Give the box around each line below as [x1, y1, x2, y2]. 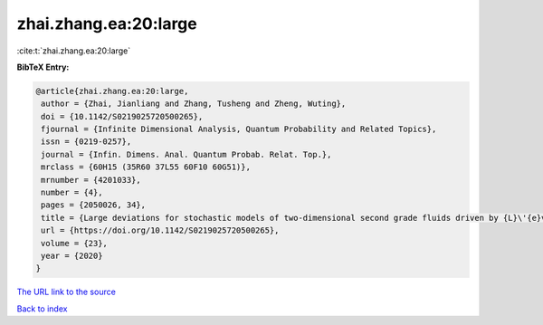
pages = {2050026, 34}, [41, 200, 147, 210]
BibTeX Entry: [16, 62, 70, 72]
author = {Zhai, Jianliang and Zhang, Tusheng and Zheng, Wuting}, [41, 99, 347, 109]
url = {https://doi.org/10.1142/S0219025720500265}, [41, 225, 280, 235]
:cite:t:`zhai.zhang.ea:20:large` [16, 45, 131, 56]
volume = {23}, [41, 238, 109, 248]
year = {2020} [41, 251, 103, 261]
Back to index [16, 303, 68, 314]
